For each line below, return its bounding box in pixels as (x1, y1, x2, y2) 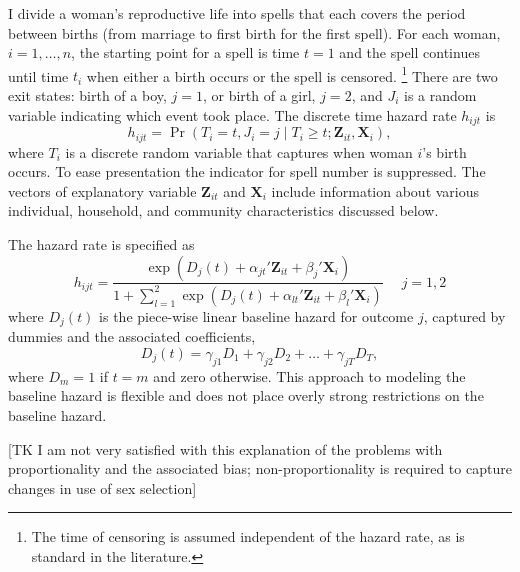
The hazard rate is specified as (8, 233, 195, 254)
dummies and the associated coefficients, (8, 326, 256, 347)
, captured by (423, 305, 506, 326)
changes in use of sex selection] (8, 477, 197, 498)
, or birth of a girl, (202, 85, 316, 106)
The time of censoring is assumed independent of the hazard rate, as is (31, 526, 465, 547)
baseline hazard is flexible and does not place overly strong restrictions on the (8, 385, 484, 406)
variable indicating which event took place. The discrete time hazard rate (8, 104, 457, 125)
